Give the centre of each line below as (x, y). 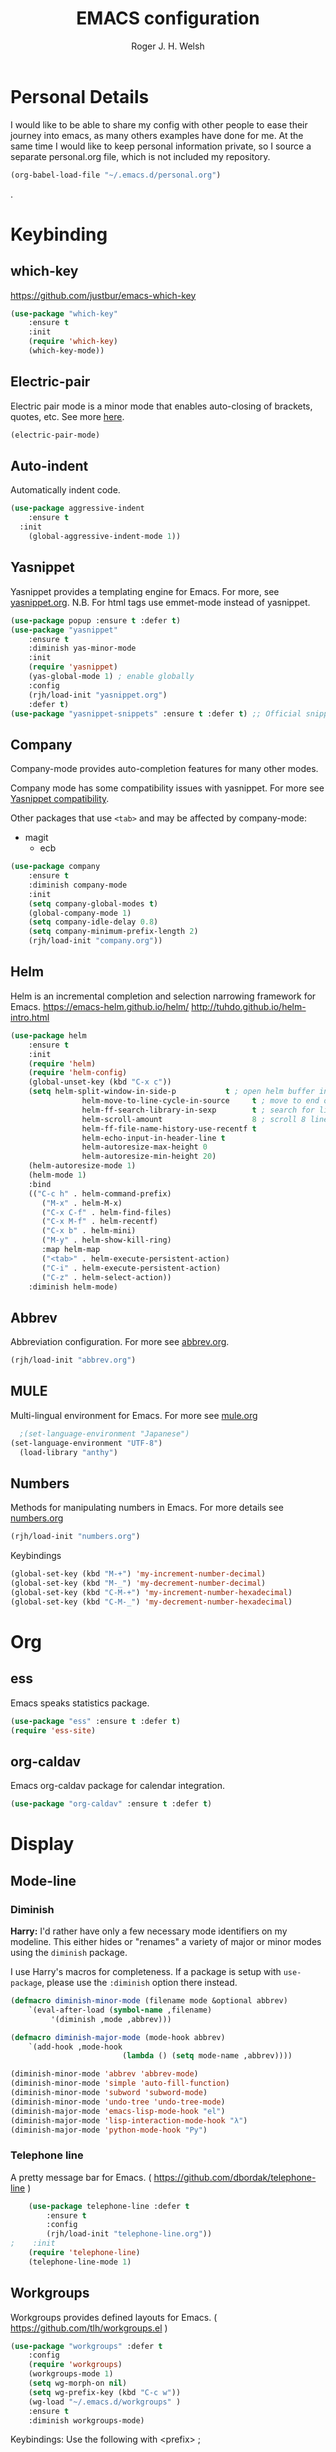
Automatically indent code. (65, 490)
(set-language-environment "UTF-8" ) (86, 1443)
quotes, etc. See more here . (67, 416)
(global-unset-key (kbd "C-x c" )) (100, 1082)
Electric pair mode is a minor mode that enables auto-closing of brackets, (161, 406)
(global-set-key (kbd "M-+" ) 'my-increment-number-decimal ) (138, 1574)
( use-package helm (48, 1035)
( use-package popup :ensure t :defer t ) (96, 620)
